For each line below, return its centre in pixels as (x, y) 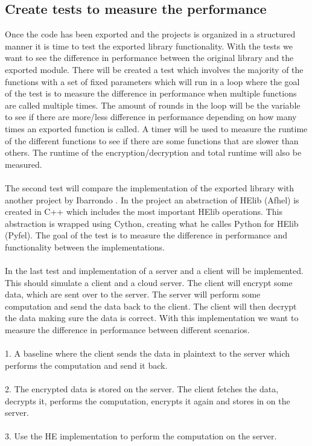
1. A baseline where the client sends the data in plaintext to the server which (148, 353)
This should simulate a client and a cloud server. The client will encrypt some (149, 282)
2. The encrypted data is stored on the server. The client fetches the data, (142, 389)
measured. (24, 164)
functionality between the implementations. (85, 247)
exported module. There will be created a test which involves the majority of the (154, 69)
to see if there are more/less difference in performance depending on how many (151, 117)
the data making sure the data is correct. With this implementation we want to (152, 318)
